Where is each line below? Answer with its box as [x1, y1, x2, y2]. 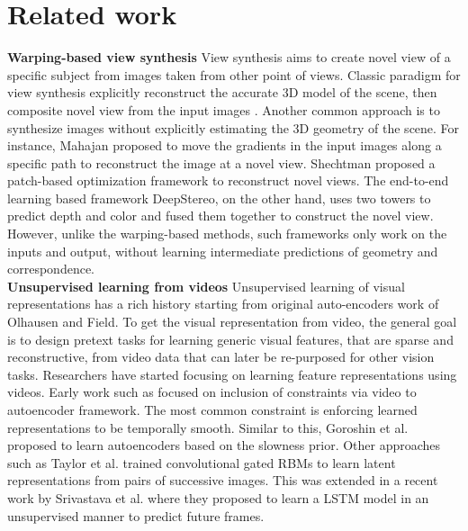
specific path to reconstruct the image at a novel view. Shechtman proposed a [7, 153, 436, 172]
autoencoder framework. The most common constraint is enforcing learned [7, 400, 418, 418]
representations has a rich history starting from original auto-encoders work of [7, 294, 439, 313]
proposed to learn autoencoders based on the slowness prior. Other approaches [7, 436, 441, 454]
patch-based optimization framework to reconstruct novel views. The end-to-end [7, 171, 449, 190]
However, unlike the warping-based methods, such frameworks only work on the [7, 224, 447, 243]
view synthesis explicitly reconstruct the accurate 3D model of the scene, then [7, 83, 437, 102]
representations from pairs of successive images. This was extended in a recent [7, 471, 438, 490]
